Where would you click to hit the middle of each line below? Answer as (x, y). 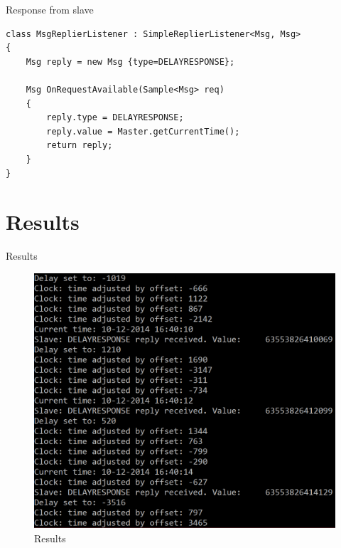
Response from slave (50, 9)
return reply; (80, 146)
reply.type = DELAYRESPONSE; (115, 118)
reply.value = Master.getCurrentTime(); (143, 131)
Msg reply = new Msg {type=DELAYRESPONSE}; (130, 62)
